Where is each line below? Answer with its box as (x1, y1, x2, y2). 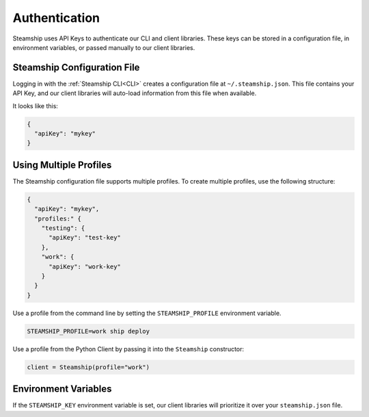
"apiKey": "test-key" (49, 233, 121, 242)
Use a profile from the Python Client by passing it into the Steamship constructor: (12, 344, 245, 353)
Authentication (12, 10, 100, 25)
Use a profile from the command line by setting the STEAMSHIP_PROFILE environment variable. (12, 309, 282, 317)
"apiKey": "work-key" (49, 262, 121, 270)
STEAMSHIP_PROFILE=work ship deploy (27, 327, 150, 335)
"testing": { (41, 225, 85, 232)
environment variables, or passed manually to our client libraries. (12, 43, 195, 51)
